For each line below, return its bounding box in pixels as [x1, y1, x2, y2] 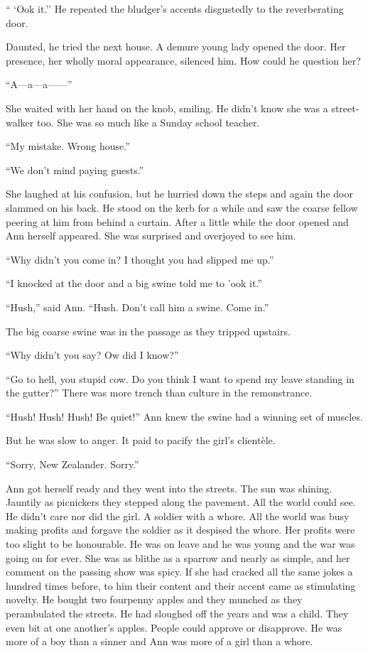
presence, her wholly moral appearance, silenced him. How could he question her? [6, 53, 361, 68]
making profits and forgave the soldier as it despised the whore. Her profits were [6, 522, 355, 537]
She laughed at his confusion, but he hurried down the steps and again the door [6, 186, 353, 201]
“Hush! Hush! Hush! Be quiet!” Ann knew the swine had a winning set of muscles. [6, 409, 363, 423]
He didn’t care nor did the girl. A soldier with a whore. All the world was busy [6, 508, 350, 523]
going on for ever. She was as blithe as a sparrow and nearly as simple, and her [6, 550, 350, 565]
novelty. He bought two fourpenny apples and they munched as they [6, 592, 303, 607]
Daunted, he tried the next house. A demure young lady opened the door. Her [6, 39, 346, 54]
